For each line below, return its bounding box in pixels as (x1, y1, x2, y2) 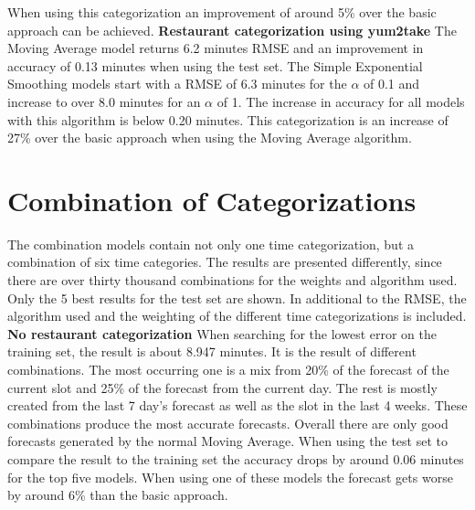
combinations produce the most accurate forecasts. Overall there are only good (7, 413, 449, 432)
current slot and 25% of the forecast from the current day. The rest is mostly (7, 377, 438, 397)
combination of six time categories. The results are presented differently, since (7, 252, 442, 271)
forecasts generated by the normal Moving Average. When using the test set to (7, 431, 448, 451)
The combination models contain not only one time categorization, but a (7, 234, 415, 253)
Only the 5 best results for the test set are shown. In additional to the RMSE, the (7, 288, 467, 307)
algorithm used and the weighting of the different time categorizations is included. (7, 306, 467, 325)
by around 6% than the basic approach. (7, 485, 228, 505)
